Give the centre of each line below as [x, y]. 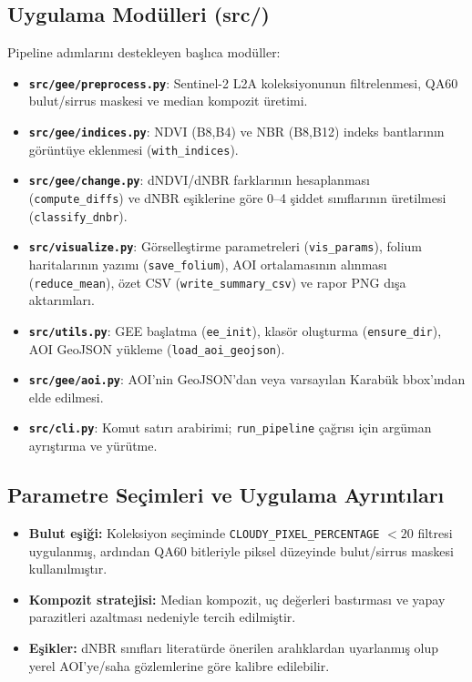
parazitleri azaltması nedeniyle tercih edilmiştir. [162, 617]
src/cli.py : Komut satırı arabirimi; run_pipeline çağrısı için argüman [230, 428]
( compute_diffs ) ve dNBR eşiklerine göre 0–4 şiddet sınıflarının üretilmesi [237, 198]
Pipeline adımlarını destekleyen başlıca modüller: [144, 52]
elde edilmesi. [66, 397]
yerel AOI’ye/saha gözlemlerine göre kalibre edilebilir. [179, 665]
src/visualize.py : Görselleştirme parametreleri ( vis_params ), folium [225, 246]
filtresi [435, 532]
